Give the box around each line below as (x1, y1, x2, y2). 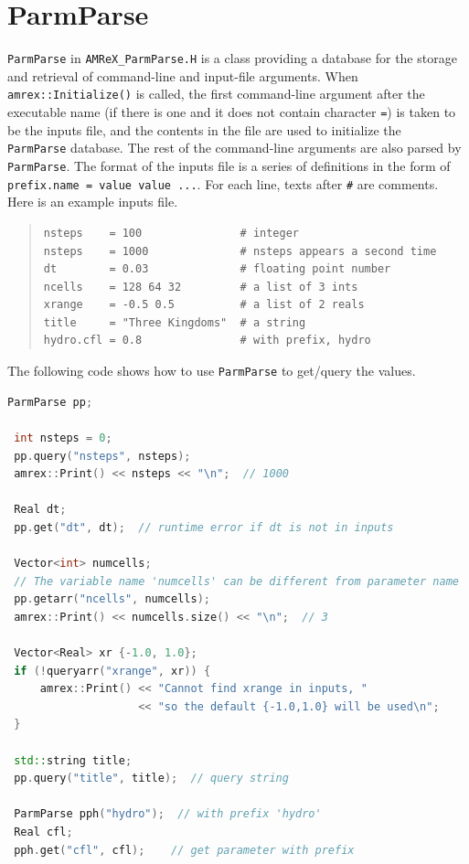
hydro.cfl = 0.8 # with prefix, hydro (43, 334, 371, 347)
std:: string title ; (14, 753, 133, 767)
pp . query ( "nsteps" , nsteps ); (14, 449, 191, 463)
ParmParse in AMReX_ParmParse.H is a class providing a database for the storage (7, 48, 457, 68)
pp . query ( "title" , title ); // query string (14, 772, 289, 785)
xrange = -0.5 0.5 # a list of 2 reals (43, 298, 365, 312)
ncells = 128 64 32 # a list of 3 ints (43, 280, 358, 293)
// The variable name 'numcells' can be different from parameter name (14, 574, 459, 588)
